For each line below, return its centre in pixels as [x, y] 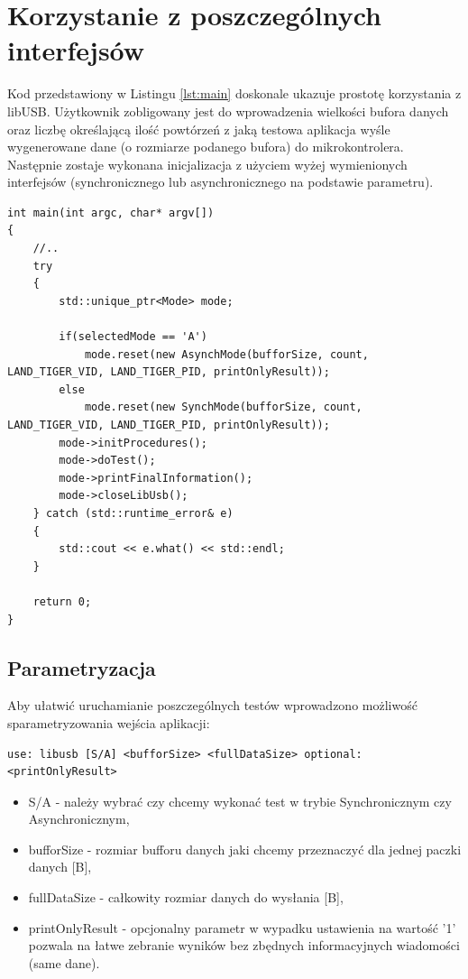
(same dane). [64, 962]
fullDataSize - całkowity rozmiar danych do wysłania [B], [186, 897]
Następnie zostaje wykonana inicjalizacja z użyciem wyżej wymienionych [207, 164]
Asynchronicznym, [79, 819]
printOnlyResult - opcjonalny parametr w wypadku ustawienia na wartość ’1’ [242, 927]
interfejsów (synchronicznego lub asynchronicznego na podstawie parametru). [220, 182]
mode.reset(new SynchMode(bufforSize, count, [223, 407]
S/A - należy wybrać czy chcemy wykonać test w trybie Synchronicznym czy [240, 801]
